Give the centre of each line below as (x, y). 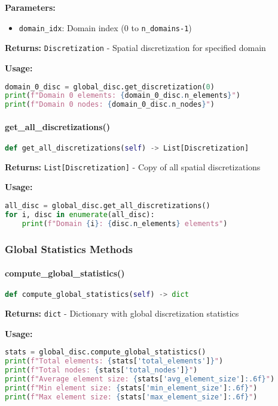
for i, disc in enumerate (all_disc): (80, 214)
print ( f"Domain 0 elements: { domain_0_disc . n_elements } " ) (123, 96)
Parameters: (30, 7)
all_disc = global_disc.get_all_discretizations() (108, 206)
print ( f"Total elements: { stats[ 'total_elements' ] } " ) (114, 361)
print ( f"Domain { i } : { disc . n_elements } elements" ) (125, 223)
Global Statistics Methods (69, 249)
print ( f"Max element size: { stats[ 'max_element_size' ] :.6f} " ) (131, 397)
